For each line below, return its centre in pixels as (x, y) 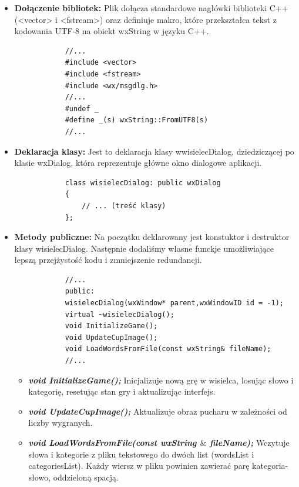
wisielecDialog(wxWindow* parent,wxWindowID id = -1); (174, 303)
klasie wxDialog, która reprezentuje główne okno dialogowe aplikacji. (138, 163)
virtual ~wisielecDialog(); (120, 314)
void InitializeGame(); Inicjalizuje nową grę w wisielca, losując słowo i (161, 380)
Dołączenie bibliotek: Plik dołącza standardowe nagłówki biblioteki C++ (151, 8)
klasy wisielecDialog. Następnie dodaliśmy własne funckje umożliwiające (144, 248)
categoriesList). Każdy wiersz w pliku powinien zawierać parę (139, 466)
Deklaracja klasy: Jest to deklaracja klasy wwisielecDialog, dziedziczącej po (154, 151)
